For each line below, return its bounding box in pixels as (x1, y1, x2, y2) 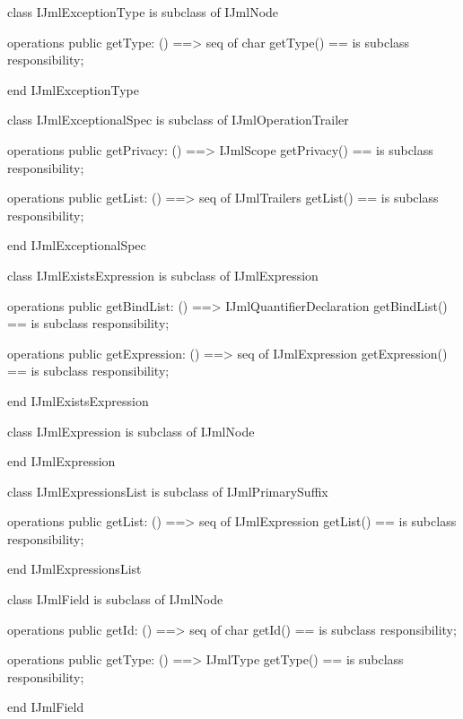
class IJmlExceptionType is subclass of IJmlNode (7, 3, 279, 21)
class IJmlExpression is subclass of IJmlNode (7, 421, 255, 440)
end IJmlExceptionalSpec (7, 236, 146, 255)
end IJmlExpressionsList (7, 559, 142, 578)
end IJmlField (7, 697, 84, 716)
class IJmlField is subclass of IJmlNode (7, 590, 223, 609)
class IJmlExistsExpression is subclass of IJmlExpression (7, 265, 319, 284)
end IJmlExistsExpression (7, 391, 149, 410)
